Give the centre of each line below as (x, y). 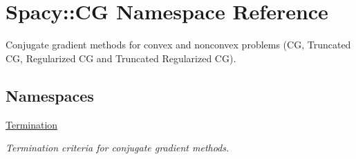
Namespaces (50, 95)
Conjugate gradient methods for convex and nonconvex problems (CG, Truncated (178, 45)
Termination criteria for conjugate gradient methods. (118, 148)
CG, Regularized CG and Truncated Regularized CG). (121, 58)
